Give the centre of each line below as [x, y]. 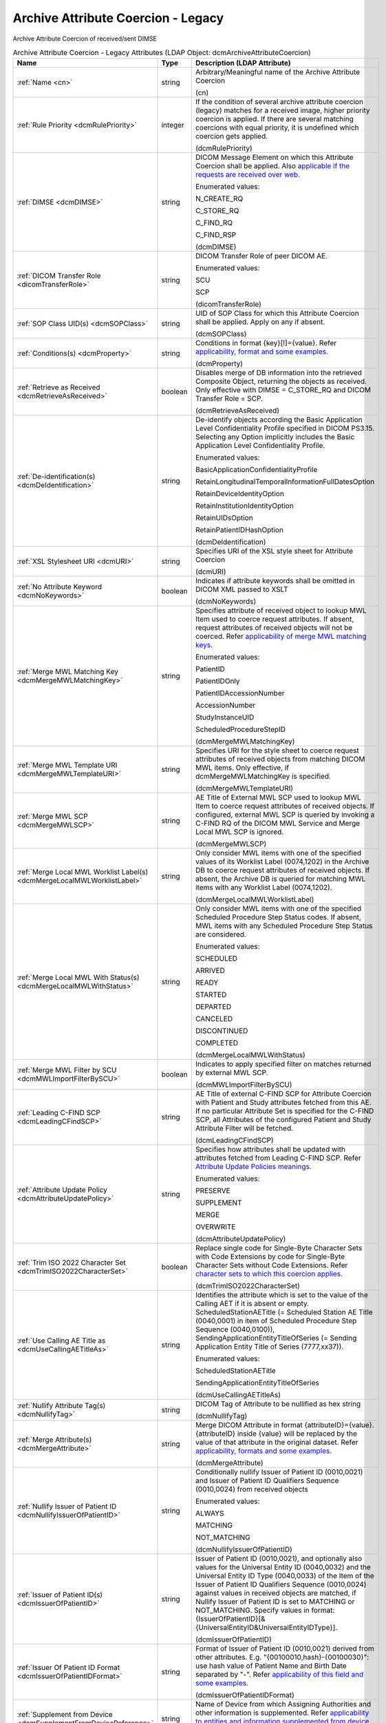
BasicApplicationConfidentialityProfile [256, 470]
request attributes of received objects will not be [274, 628]
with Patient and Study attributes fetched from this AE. [283, 1103]
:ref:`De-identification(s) [56, 477]
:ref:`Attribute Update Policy [62, 1190]
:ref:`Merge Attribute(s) [54, 1440]
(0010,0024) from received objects [252, 1489]
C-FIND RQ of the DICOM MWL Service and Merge [278, 824]
